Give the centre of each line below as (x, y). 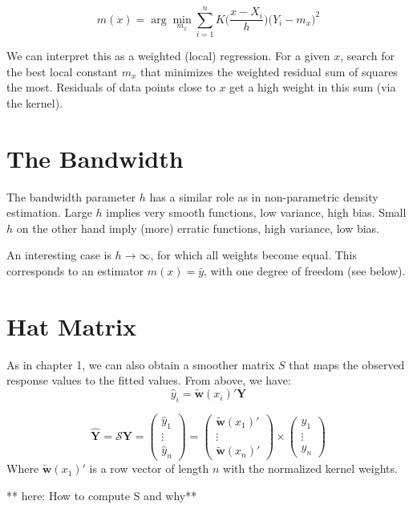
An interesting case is (59, 255)
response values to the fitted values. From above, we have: (149, 380)
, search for (368, 56)
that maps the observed (347, 364)
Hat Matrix (72, 326)
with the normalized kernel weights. (310, 468)
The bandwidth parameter (71, 196)
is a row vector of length (149, 468)
